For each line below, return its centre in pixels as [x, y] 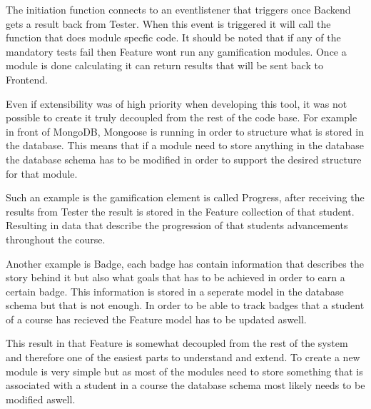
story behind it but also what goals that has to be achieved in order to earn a [176, 277]
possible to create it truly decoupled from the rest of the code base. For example [182, 117]
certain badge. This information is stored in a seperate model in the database [175, 291]
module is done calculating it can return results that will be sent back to [164, 65]
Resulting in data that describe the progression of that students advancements [177, 225]
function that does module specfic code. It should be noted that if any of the [173, 37]
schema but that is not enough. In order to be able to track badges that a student [185, 305]
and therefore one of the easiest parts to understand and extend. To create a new [183, 357]
